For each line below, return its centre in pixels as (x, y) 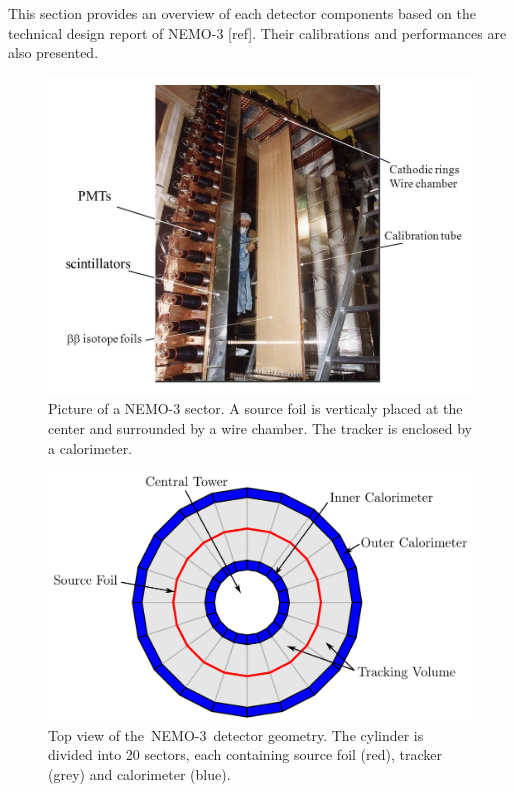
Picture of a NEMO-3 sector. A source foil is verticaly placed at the (255, 408)
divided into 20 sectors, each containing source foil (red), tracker (245, 754)
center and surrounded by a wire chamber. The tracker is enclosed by (260, 427)
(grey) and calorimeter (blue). (139, 773)
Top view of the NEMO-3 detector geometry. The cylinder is (236, 734)
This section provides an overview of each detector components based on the (242, 13)
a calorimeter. (90, 447)
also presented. (53, 52)
